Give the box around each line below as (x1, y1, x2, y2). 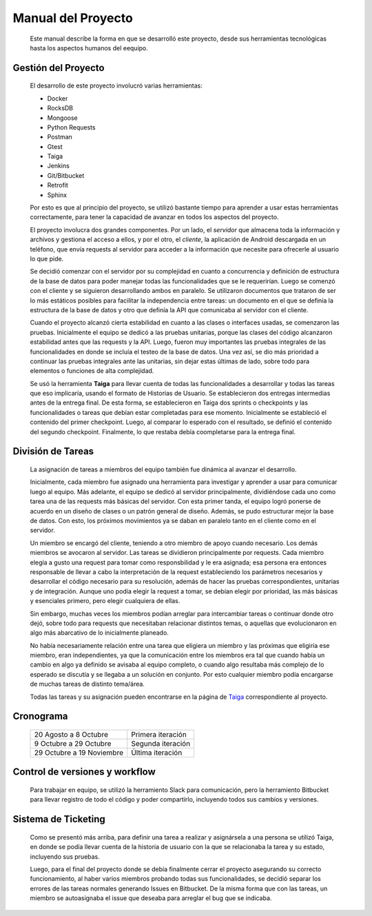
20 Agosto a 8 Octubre (34, 730, 108, 740)
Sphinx (47, 190, 68, 199)
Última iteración (131, 748, 183, 757)
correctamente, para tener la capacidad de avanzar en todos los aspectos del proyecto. (30, 213, 279, 221)
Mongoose (47, 114, 79, 122)
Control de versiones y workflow (12, 766, 156, 778)
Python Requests (47, 123, 96, 131)
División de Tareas (12, 445, 94, 458)
